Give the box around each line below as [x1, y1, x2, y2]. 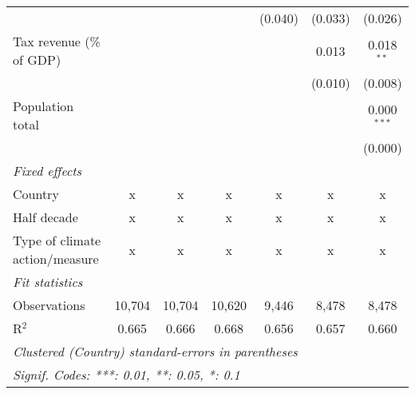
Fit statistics [13, 273, 83, 291]
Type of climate [13, 231, 101, 249]
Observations [13, 296, 85, 314]
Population [13, 97, 74, 115]
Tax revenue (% [13, 32, 101, 50]
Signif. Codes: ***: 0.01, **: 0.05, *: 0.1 [13, 365, 240, 384]
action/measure [13, 249, 99, 268]
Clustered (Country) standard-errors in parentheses [13, 342, 298, 360]
